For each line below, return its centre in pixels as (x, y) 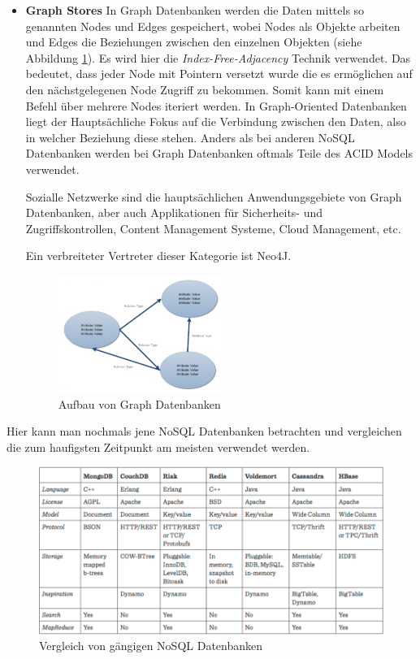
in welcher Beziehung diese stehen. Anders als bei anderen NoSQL (190, 137)
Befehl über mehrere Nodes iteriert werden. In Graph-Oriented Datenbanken (216, 105)
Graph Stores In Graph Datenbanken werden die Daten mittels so (195, 10)
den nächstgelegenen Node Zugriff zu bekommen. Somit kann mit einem (205, 89)
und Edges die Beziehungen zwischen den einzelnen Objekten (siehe (194, 42)
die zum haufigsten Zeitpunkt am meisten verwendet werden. (158, 447)
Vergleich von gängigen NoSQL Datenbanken (151, 646)
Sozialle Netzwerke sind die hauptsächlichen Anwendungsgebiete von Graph (214, 196)
